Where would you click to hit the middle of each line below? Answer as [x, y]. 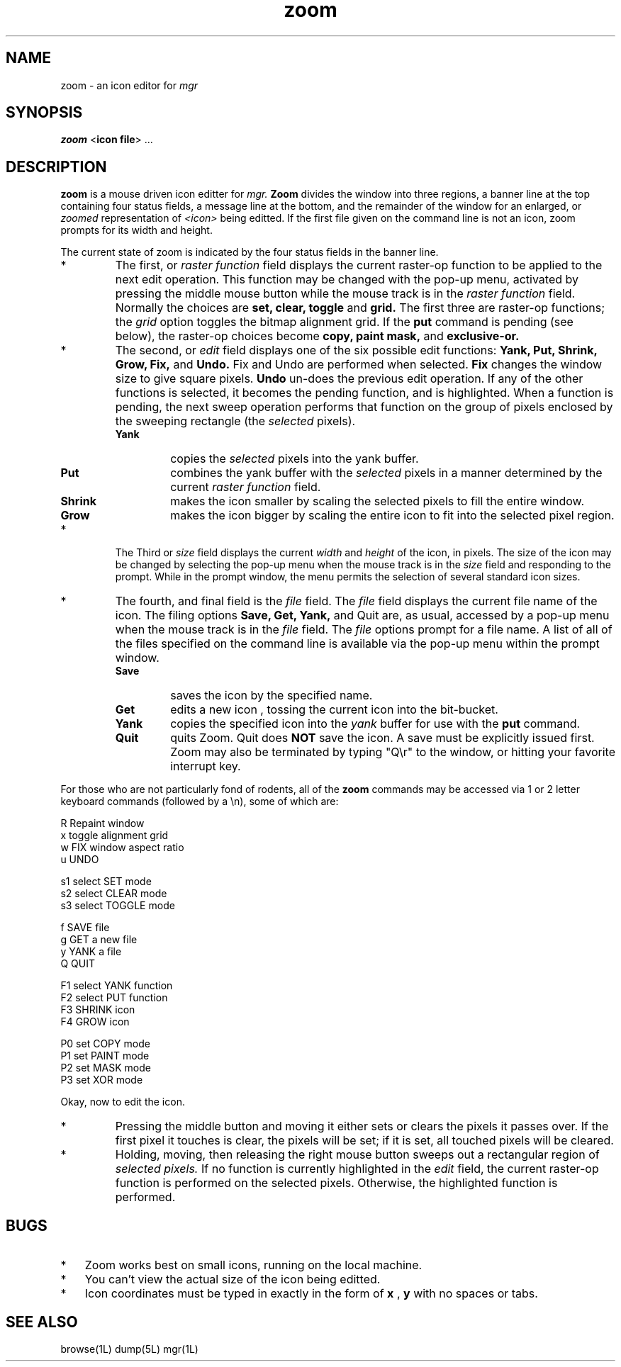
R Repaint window [102, 823]
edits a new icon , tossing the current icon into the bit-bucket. [334, 710]
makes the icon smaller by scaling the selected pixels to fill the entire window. [377, 501]
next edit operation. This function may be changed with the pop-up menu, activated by [347, 280]
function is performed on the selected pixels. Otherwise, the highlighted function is [336, 1183]
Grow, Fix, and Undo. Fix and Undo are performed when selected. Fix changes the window [359, 365]
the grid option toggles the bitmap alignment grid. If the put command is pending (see [344, 322]
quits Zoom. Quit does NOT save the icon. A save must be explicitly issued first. [382, 738]
